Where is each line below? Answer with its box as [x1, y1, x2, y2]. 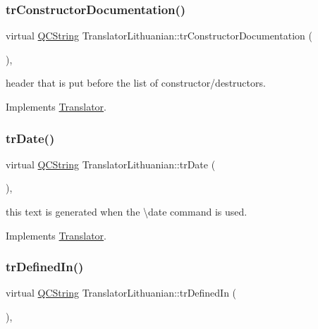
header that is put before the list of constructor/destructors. [6, 75, 266, 90]
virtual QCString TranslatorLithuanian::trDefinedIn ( [6, 285, 237, 300]
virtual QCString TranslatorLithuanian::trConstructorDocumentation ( [6, 28, 312, 43]
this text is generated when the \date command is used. [6, 204, 247, 218]
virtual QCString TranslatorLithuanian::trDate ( [6, 156, 216, 171]
